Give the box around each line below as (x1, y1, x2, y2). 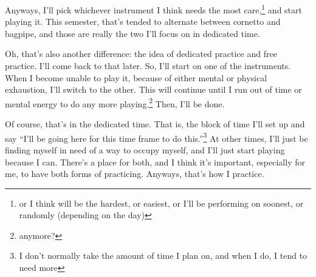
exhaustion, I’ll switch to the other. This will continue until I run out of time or (5, 83, 302, 96)
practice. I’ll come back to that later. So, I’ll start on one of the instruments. (5, 59, 291, 72)
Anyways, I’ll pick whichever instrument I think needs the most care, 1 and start (5, 2, 302, 16)
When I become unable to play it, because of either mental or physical (5, 71, 267, 84)
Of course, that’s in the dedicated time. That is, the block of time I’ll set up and (5, 118, 305, 130)
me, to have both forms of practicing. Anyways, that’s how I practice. (5, 167, 264, 180)
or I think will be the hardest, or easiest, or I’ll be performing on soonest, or (19, 196, 304, 209)
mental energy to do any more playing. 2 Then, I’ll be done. (5, 95, 225, 110)
